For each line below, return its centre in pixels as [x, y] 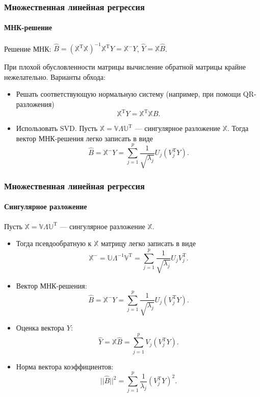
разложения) [35, 104]
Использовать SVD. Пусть [57, 128]
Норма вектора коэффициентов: [65, 366]
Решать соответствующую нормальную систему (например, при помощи [128, 94]
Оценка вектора [40, 327]
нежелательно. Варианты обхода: [55, 76]
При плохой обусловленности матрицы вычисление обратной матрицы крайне [125, 67]
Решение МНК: [28, 48]
